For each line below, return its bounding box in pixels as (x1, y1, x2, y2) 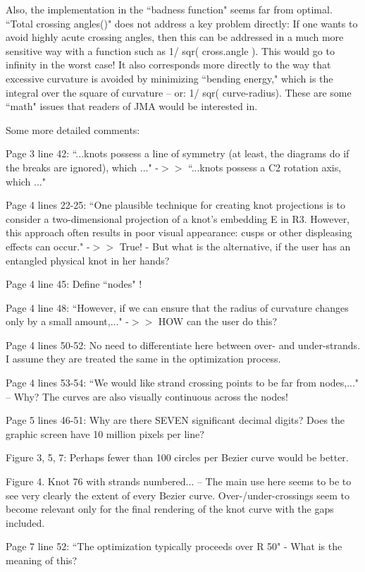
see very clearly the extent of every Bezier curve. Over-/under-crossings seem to (6, 487, 350, 502)
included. (6, 515, 45, 530)
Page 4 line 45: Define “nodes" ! (6, 276, 142, 291)
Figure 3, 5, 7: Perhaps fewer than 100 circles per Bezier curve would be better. (6, 450, 349, 465)
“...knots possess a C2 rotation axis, (187, 159, 342, 174)
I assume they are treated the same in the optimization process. (6, 351, 281, 366)
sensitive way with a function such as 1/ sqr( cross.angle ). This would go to (6, 43, 335, 58)
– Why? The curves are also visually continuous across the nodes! (6, 389, 288, 403)
